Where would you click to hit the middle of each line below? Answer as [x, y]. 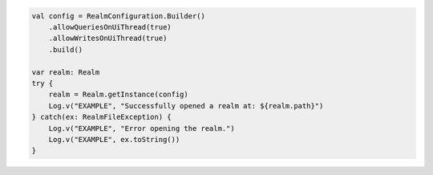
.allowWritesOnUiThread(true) [108, 39]
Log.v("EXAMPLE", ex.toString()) [114, 139]
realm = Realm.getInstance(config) [118, 95]
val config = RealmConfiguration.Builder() [119, 16]
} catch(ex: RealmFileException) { [101, 117]
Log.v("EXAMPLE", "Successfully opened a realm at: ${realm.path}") [186, 106]
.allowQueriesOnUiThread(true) [110, 27]
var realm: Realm [66, 72]
